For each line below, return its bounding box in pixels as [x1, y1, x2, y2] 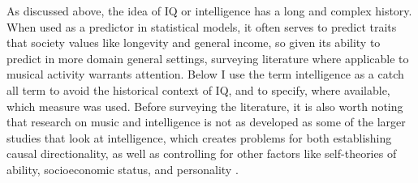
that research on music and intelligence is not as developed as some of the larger [6, 113, 406, 130]
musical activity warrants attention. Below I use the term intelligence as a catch [6, 66, 404, 83]
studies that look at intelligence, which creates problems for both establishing [6, 129, 392, 146]
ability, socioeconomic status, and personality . [6, 160, 239, 177]
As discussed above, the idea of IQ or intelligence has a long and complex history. [6, 2, 412, 19]
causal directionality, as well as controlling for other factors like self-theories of [6, 145, 397, 162]
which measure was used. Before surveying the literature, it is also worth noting [6, 97, 403, 114]
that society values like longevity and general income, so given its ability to [6, 34, 381, 51]
